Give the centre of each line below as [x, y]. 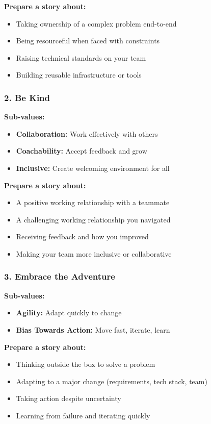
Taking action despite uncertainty [69, 398]
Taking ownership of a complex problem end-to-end [96, 23]
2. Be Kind [27, 97]
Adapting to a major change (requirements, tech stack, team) [112, 381]
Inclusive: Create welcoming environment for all [93, 168]
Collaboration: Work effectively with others [87, 133]
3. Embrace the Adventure [60, 276]
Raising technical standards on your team [81, 57]
